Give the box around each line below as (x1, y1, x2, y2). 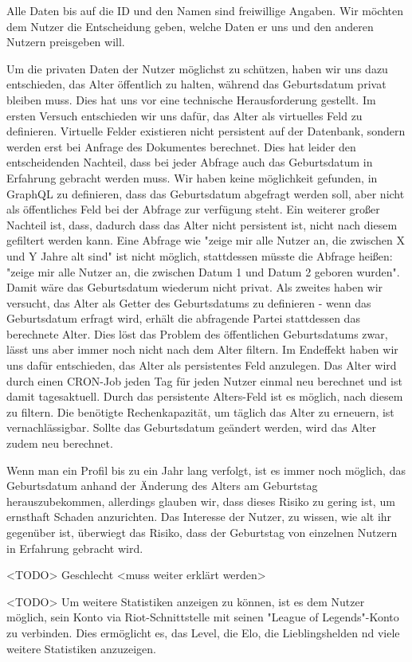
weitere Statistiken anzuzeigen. (6, 640, 156, 656)
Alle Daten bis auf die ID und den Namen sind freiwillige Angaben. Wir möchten (6, 2, 404, 18)
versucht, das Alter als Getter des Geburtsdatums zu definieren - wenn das (6, 294, 371, 311)
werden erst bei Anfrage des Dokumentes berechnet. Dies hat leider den (6, 138, 356, 155)
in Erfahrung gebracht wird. (6, 539, 143, 556)
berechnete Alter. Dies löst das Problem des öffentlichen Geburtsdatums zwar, (6, 325, 388, 342)
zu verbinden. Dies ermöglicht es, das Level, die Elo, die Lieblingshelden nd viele (6, 624, 400, 640)
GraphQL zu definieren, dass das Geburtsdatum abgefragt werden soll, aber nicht (6, 185, 405, 202)
